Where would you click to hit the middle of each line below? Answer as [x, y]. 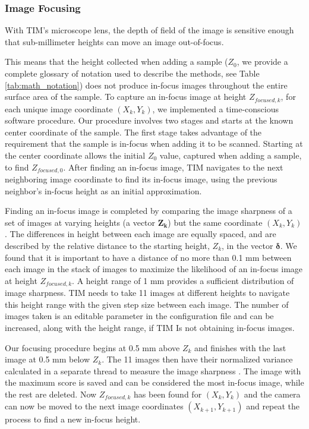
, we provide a [262, 61]
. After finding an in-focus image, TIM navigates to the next [173, 167]
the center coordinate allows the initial [75, 155]
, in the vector [247, 246]
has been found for [168, 394]
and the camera [272, 394]
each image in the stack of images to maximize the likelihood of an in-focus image [154, 269]
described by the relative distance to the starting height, [107, 246]
